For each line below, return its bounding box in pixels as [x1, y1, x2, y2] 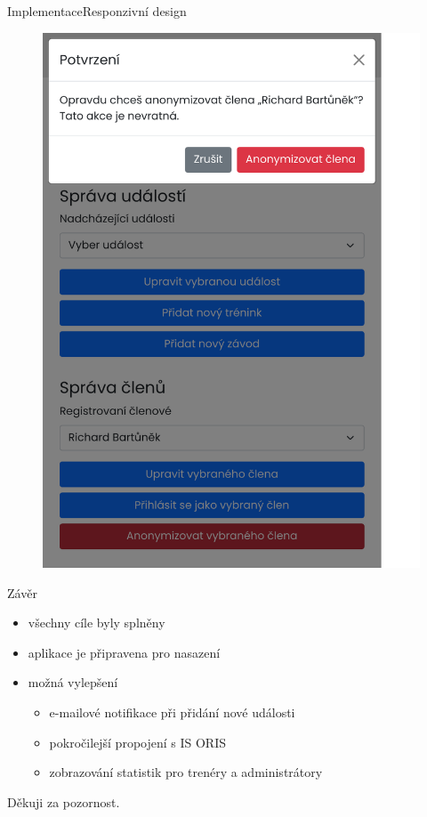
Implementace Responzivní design [7, 2, 187, 20]
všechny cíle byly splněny [28, 613, 165, 632]
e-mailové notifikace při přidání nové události [49, 702, 295, 721]
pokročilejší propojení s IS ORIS [49, 732, 227, 751]
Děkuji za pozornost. [7, 792, 120, 811]
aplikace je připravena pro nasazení [28, 643, 221, 661]
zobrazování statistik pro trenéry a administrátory [49, 763, 323, 781]
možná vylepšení [28, 673, 118, 692]
